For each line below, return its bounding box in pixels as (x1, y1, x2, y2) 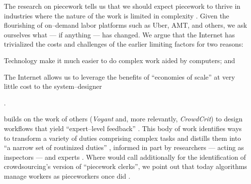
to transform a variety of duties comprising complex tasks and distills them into (4, 133, 241, 143)
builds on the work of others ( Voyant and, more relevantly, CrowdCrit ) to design (4, 114, 243, 124)
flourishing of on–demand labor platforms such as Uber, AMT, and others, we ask (4, 20, 247, 30)
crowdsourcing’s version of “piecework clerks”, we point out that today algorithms (4, 161, 247, 171)
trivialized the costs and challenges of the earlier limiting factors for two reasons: (4, 39, 244, 49)
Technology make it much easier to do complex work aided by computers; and (4, 55, 235, 65)
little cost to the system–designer (4, 81, 102, 91)
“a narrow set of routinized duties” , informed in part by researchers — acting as (4, 142, 244, 152)
